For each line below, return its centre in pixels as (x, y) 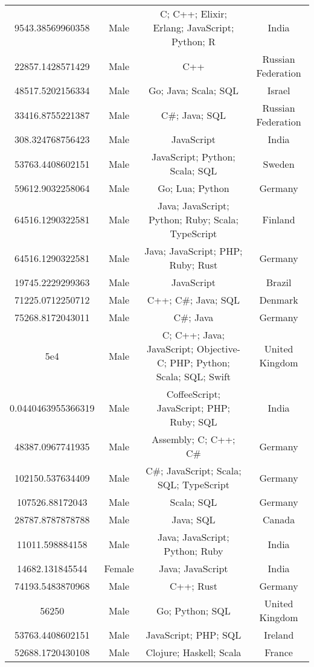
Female (119, 568)
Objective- (218, 349)
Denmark (279, 300)
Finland (279, 219)
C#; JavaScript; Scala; (194, 471)
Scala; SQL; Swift (194, 376)
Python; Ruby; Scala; (193, 219)
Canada (279, 519)
